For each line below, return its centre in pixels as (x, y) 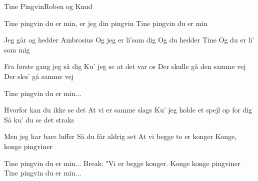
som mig (17, 49)
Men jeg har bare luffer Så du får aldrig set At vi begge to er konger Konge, (120, 136)
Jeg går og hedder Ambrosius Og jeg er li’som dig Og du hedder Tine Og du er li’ (129, 40)
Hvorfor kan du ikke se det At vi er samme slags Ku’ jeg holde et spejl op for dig (128, 110)
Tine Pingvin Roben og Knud (48, 6)
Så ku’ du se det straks (39, 119)
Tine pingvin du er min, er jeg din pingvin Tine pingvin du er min (106, 23)
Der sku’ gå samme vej (39, 76)
